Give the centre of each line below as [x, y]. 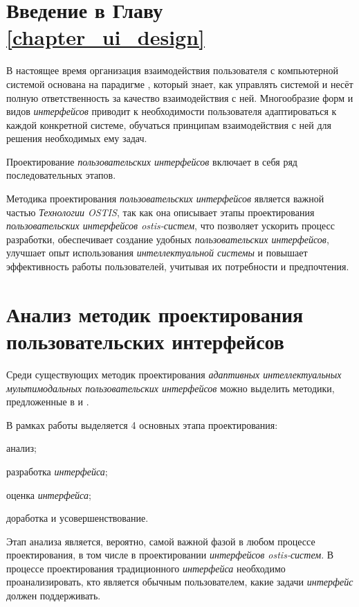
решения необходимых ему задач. [77, 138]
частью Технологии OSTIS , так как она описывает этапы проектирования [160, 212]
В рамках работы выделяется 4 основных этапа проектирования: [142, 424]
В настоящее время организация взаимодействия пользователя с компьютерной [172, 70]
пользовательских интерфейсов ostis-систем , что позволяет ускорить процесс [171, 226]
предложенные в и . [48, 402]
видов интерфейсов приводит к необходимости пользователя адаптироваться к [172, 111]
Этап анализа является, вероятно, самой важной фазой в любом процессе [161, 541]
